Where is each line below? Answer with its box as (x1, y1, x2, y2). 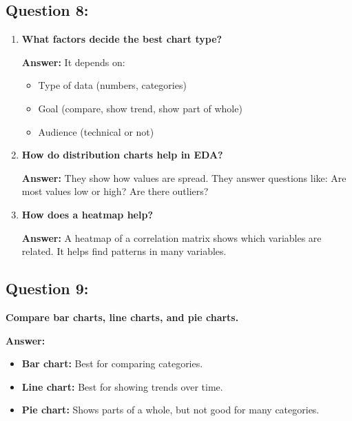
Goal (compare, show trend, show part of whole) (38, 101, 242, 115)
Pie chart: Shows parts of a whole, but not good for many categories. (21, 402, 320, 417)
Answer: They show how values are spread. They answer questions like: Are (21, 170, 346, 185)
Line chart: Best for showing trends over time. (21, 379, 223, 393)
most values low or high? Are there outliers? (21, 184, 209, 198)
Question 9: (6, 278, 89, 299)
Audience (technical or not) (38, 124, 154, 138)
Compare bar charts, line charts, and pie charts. (6, 309, 239, 324)
